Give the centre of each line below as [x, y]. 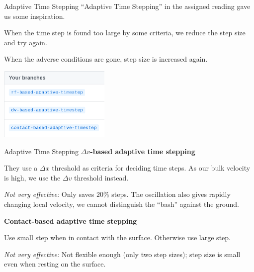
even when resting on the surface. [55, 264]
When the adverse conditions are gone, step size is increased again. [106, 59]
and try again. [26, 42]
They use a [21, 168]
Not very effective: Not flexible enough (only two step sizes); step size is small [122, 254]
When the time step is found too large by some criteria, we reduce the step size [125, 33]
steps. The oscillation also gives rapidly [171, 194]
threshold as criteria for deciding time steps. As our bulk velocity [151, 168]
